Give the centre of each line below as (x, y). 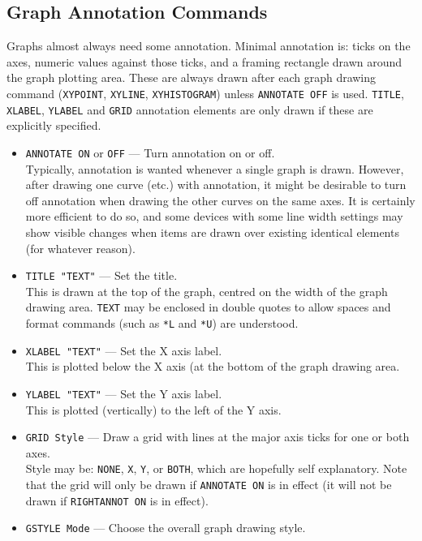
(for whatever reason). (80, 248)
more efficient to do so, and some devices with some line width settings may (214, 216)
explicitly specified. (54, 125)
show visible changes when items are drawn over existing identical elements (212, 232)
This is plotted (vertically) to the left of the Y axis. (153, 409)
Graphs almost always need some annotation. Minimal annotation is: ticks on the (209, 46)
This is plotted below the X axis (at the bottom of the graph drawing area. (213, 366)
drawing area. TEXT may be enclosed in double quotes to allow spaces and (208, 307)
